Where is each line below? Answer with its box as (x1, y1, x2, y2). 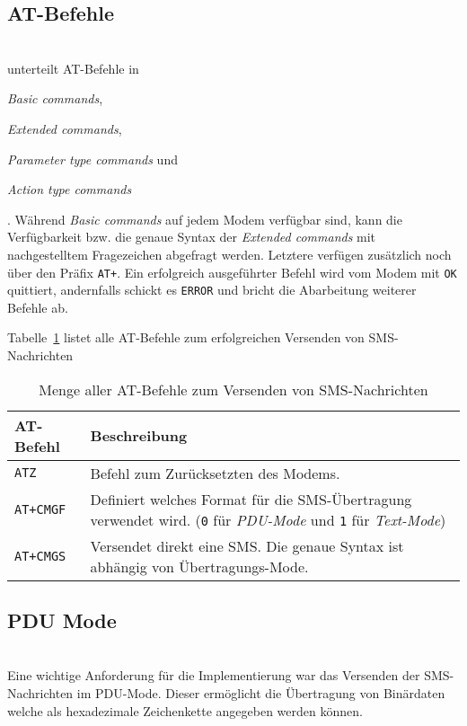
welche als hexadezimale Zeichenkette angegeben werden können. (7, 701, 363, 720)
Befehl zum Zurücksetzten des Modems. (90, 462, 340, 483)
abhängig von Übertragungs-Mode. (90, 555, 309, 577)
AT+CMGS (14, 548, 66, 563)
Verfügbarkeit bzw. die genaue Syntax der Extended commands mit (7, 227, 376, 246)
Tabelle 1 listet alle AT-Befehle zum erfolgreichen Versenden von (7, 328, 365, 347)
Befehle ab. (7, 297, 68, 316)
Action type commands (7, 180, 132, 199)
